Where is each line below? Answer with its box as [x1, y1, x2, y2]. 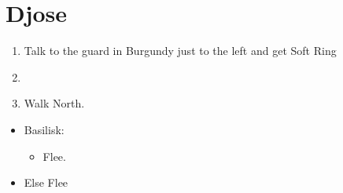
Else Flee [24, 174, 68, 191]
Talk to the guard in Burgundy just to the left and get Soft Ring [24, 42, 337, 59]
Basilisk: [24, 121, 65, 137]
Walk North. [24, 95, 85, 111]
